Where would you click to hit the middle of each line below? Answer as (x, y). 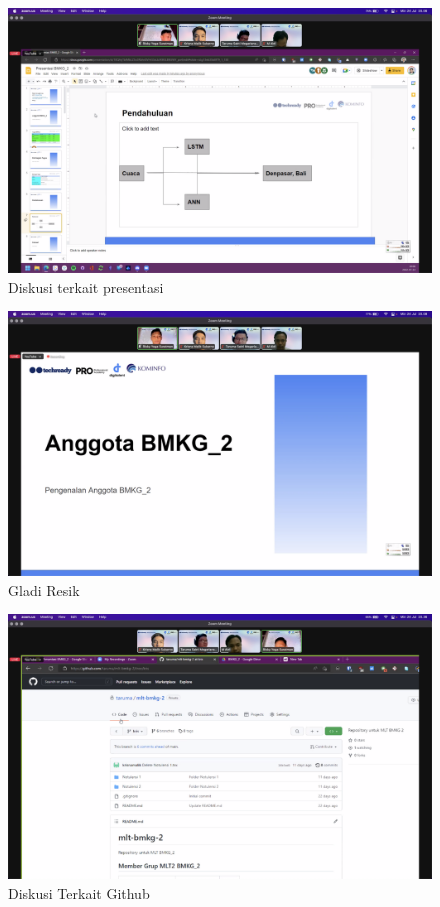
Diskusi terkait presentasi (86, 286)
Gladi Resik (44, 589)
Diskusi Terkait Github (79, 892)
